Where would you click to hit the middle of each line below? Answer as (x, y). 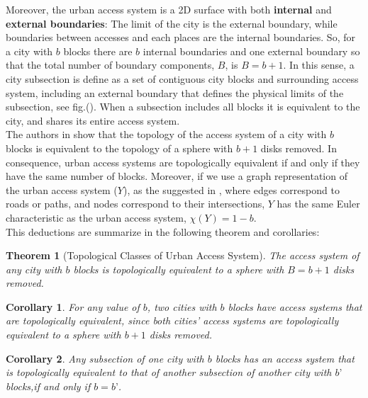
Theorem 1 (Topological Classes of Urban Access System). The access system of (183, 255)
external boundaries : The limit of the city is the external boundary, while (172, 23)
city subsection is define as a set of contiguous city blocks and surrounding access (182, 78)
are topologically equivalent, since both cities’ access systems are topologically (172, 320)
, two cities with (182, 306)
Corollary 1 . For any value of (73, 306)
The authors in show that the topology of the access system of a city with (166, 134)
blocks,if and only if (48, 386)
